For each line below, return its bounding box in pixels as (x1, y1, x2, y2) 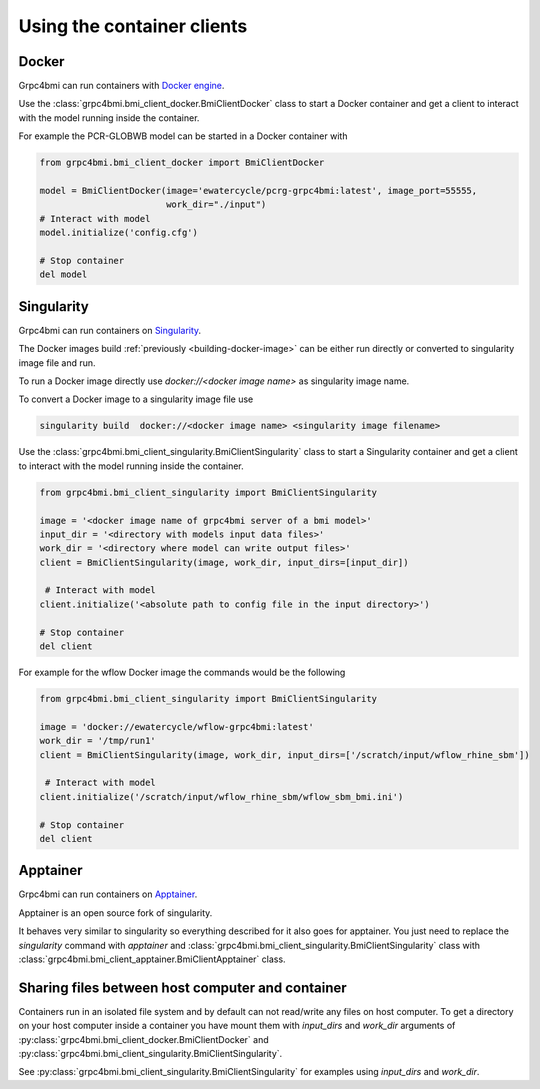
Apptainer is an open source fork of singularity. (18, 906, 213, 919)
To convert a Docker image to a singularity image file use (18, 393, 254, 405)
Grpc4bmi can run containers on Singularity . (18, 324, 202, 336)
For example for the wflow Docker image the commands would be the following (18, 666, 346, 679)
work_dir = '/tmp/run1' (39, 735, 157, 747)
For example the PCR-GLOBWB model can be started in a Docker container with (18, 130, 348, 142)
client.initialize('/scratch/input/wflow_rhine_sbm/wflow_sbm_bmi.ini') (39, 791, 404, 802)
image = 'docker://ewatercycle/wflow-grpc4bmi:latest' (39, 721, 314, 732)
